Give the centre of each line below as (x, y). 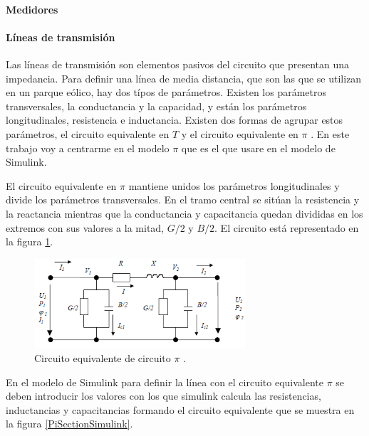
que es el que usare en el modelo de (258, 148)
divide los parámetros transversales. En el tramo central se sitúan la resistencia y (183, 200)
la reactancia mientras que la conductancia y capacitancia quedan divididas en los (184, 213)
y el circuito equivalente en (240, 133)
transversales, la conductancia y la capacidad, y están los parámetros (156, 106)
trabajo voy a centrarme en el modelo (88, 148)
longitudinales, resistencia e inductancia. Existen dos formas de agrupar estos (175, 120)
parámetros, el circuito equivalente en (88, 133)
